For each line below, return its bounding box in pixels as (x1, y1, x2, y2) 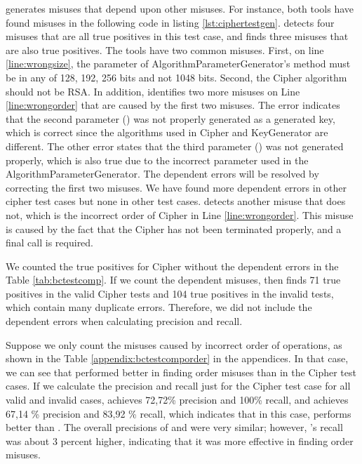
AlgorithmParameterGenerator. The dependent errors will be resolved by (6, 166, 319, 181)
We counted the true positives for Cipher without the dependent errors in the (6, 258, 339, 273)
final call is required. (6, 235, 94, 250)
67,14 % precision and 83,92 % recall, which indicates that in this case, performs (6, 406, 351, 420)
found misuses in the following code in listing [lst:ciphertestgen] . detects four (6, 15, 335, 29)
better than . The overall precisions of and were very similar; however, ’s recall (6, 420, 343, 435)
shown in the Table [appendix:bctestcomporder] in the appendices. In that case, (6, 351, 349, 366)
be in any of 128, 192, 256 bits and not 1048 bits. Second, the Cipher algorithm (6, 69, 347, 84)
